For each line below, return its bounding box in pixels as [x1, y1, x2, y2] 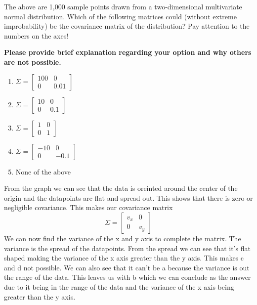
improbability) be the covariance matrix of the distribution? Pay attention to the [4, 21, 250, 31]
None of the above [15, 166, 71, 176]
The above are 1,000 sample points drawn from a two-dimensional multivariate [4, 1, 242, 11]
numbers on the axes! [4, 30, 69, 41]
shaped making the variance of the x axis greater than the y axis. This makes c [4, 253, 244, 263]
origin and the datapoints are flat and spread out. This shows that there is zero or [4, 192, 253, 203]
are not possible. [4, 56, 61, 67]
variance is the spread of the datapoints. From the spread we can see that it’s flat [4, 243, 251, 253]
